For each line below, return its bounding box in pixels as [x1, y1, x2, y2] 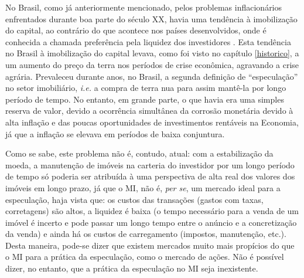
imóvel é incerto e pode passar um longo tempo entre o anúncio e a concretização [5, 216, 297, 228]
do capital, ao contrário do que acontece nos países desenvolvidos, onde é [5, 24, 267, 36]
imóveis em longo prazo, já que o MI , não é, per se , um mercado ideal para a [5, 181, 281, 194]
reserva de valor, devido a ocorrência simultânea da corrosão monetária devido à [5, 104, 293, 117]
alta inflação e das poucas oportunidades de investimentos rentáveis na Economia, [5, 116, 299, 128]
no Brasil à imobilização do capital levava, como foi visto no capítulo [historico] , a [5, 47, 299, 59]
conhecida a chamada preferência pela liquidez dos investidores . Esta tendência [5, 35, 291, 48]
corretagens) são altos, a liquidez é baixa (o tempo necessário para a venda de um [5, 205, 299, 217]
